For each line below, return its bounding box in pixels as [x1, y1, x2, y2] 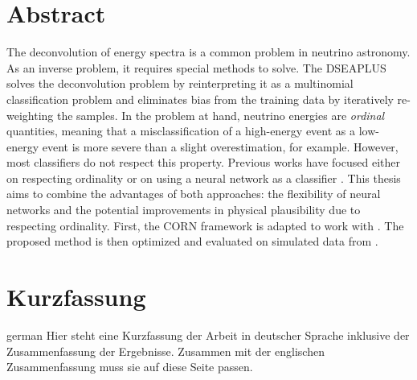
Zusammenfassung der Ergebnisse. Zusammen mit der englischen [6, 342, 325, 359]
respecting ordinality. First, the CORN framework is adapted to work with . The [6, 217, 404, 233]
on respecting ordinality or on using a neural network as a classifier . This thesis [6, 169, 401, 186]
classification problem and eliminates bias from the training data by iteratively [6, 90, 394, 107]
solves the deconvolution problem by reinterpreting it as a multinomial [6, 75, 354, 92]
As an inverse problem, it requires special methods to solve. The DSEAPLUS [6, 59, 386, 76]
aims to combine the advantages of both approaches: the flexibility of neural [6, 185, 381, 202]
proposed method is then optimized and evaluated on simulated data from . [6, 233, 378, 250]
